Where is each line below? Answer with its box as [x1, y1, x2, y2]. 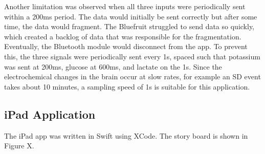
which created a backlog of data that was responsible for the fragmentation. [4, 31, 241, 41]
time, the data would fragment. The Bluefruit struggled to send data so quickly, [4, 21, 255, 32]
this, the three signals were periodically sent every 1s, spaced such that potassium [4, 51, 260, 61]
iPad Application [4, 106, 96, 122]
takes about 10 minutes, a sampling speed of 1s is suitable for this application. [4, 81, 250, 92]
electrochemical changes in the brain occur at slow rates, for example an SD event [4, 71, 261, 82]
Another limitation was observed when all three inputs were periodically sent [4, 1, 246, 11]
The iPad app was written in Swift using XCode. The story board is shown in [4, 130, 248, 141]
